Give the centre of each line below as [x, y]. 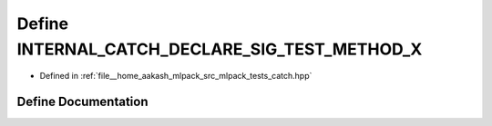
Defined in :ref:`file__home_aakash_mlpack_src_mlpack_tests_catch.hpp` [176, 76]
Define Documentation [82, 102]
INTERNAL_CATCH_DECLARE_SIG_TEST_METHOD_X [220, 49]
